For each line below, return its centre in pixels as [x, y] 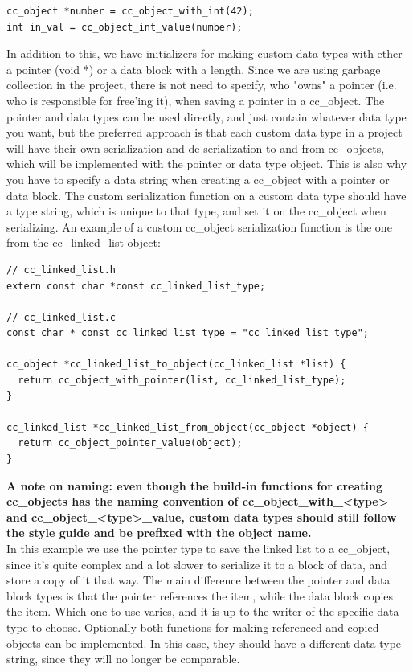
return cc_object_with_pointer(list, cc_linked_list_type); [182, 381]
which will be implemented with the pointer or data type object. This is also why [207, 164]
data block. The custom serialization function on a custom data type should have [206, 195]
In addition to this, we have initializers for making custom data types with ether [204, 53]
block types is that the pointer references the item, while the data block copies [200, 595]
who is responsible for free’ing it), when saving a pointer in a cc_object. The [196, 100]
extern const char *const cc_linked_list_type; [136, 286]
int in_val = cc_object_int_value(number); [125, 27]
